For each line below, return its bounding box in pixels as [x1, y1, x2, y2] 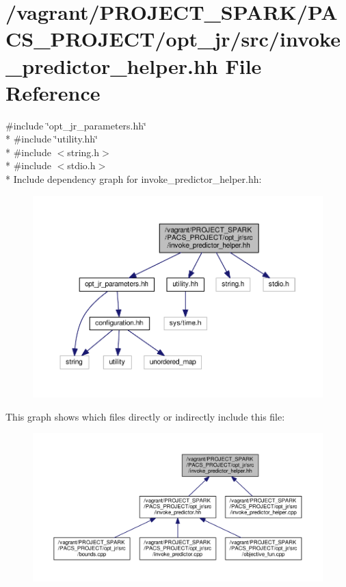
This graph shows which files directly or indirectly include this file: [5, 409, 285, 423]
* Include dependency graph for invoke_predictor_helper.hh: [5, 172, 262, 186]
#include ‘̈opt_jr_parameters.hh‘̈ [5, 118, 146, 132]
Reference [5, 78, 101, 106]
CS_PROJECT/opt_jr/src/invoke [5, 25, 341, 53]
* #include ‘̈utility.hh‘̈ [5, 132, 98, 146]
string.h [67, 145, 100, 159]
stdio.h [67, 158, 96, 173]
